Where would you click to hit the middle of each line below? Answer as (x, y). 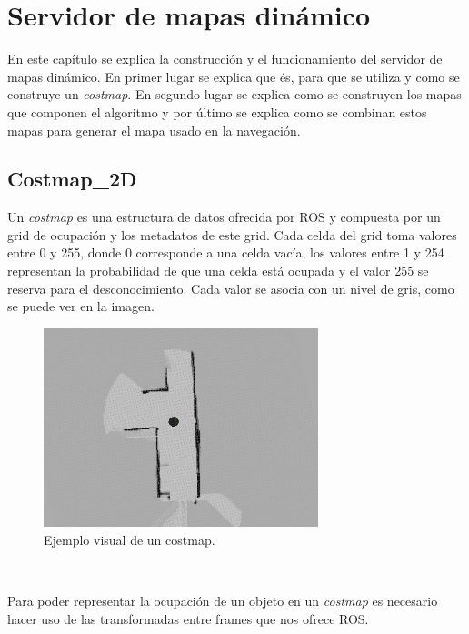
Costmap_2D (72, 179)
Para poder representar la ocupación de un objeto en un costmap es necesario (223, 600)
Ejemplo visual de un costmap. (130, 539)
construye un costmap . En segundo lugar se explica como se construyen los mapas (234, 94)
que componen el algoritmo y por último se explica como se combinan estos (217, 111)
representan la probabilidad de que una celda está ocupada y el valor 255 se (218, 271)
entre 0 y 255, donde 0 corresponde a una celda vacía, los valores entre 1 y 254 (226, 252)
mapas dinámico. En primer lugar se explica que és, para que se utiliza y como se (234, 76)
